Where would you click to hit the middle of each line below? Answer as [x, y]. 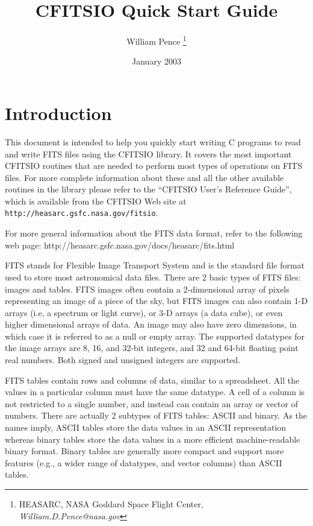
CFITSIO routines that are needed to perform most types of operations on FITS [154, 166]
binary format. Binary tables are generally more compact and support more [144, 451]
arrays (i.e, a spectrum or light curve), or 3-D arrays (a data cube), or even [144, 312]
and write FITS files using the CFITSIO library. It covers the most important [148, 154]
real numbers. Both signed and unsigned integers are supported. [123, 360]
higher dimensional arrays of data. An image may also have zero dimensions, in [151, 324]
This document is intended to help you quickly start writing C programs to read [153, 141]
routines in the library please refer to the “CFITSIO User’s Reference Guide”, [148, 189]
